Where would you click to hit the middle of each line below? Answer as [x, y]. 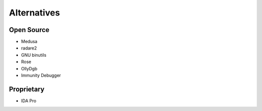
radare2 [29, 48]
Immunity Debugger [41, 76]
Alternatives [34, 13]
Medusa [29, 42]
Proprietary [27, 89]
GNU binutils [34, 55]
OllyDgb [29, 68]
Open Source [29, 30]
